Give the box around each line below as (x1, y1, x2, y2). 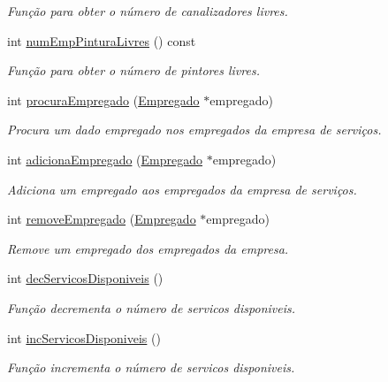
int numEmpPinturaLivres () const (7, 31, 196, 50)
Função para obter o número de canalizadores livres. (7, 2, 288, 19)
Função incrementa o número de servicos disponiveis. (7, 358, 295, 377)
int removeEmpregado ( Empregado (7, 210, 196, 228)
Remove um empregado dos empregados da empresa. (7, 239, 289, 257)
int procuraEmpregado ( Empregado (7, 90, 200, 109)
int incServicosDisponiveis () (7, 328, 161, 347)
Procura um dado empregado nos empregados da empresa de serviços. (7, 120, 382, 139)
